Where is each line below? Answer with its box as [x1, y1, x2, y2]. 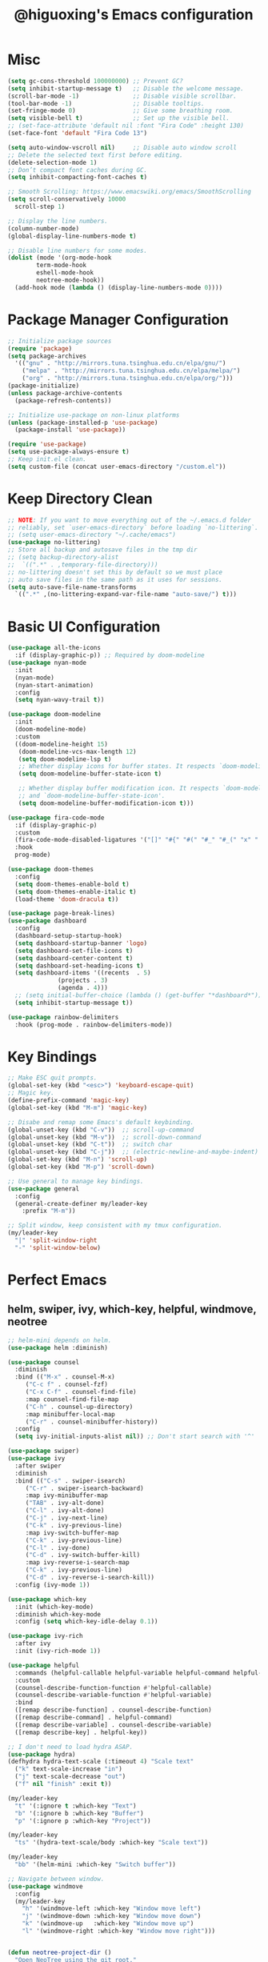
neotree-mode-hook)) [36, 276, 105, 285]
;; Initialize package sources [7, 337, 112, 345]
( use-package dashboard [7, 917, 87, 925]
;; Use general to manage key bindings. [7, 1177, 145, 1185]
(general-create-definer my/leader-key [14, 1199, 148, 1207]
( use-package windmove [7, 1882, 83, 1890]
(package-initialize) [7, 382, 80, 390]
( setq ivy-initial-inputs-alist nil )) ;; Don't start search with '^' [14, 1432, 255, 1441]
